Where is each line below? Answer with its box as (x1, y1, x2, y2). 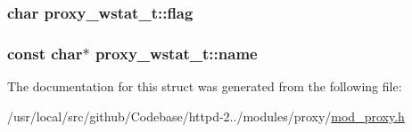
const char (7, 42, 83, 64)
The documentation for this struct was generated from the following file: (7, 77, 402, 96)
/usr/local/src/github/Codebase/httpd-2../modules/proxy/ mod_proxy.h (7, 106, 405, 125)
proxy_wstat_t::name (95, 42, 258, 64)
